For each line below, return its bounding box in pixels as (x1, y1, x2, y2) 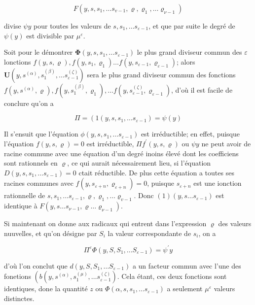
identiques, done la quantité (4, 283, 88, 294)
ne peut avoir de (201, 138, 251, 148)
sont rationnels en (4, 158, 58, 168)
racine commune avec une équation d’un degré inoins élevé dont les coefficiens (4, 148, 239, 158)
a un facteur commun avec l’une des (132, 260, 241, 271)
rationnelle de (4, 190, 45, 201)
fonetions (4, 271, 31, 281)
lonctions (4, 56, 31, 67)
